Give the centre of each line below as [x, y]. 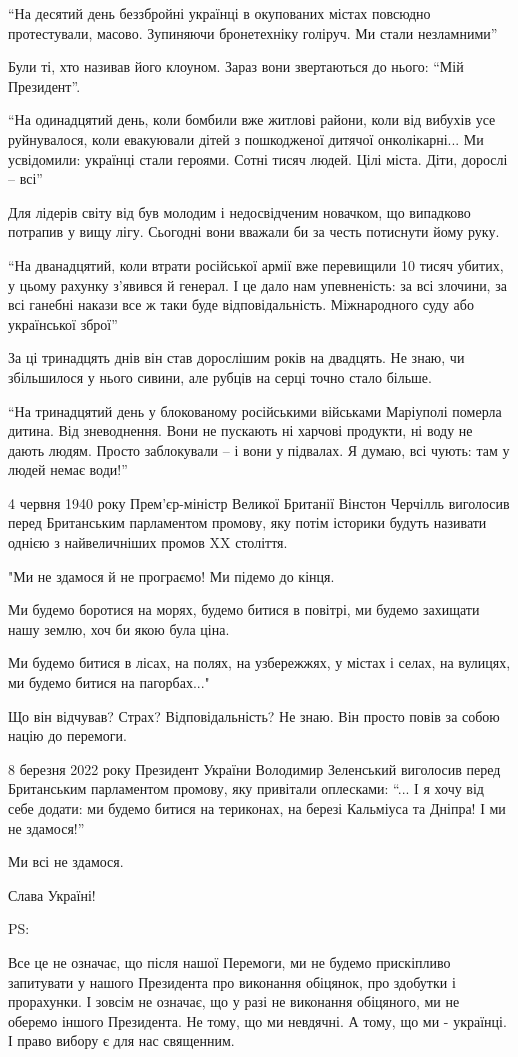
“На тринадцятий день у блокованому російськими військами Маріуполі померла [255, 410]
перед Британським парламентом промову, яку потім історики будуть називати [247, 522]
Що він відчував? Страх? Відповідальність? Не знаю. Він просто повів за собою [254, 715]
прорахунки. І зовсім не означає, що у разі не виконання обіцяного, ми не [234, 1001]
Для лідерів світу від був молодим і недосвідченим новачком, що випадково [239, 211]
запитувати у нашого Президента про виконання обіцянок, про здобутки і [232, 981]
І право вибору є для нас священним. [121, 1040]
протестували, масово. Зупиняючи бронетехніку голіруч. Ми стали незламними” [253, 32]
